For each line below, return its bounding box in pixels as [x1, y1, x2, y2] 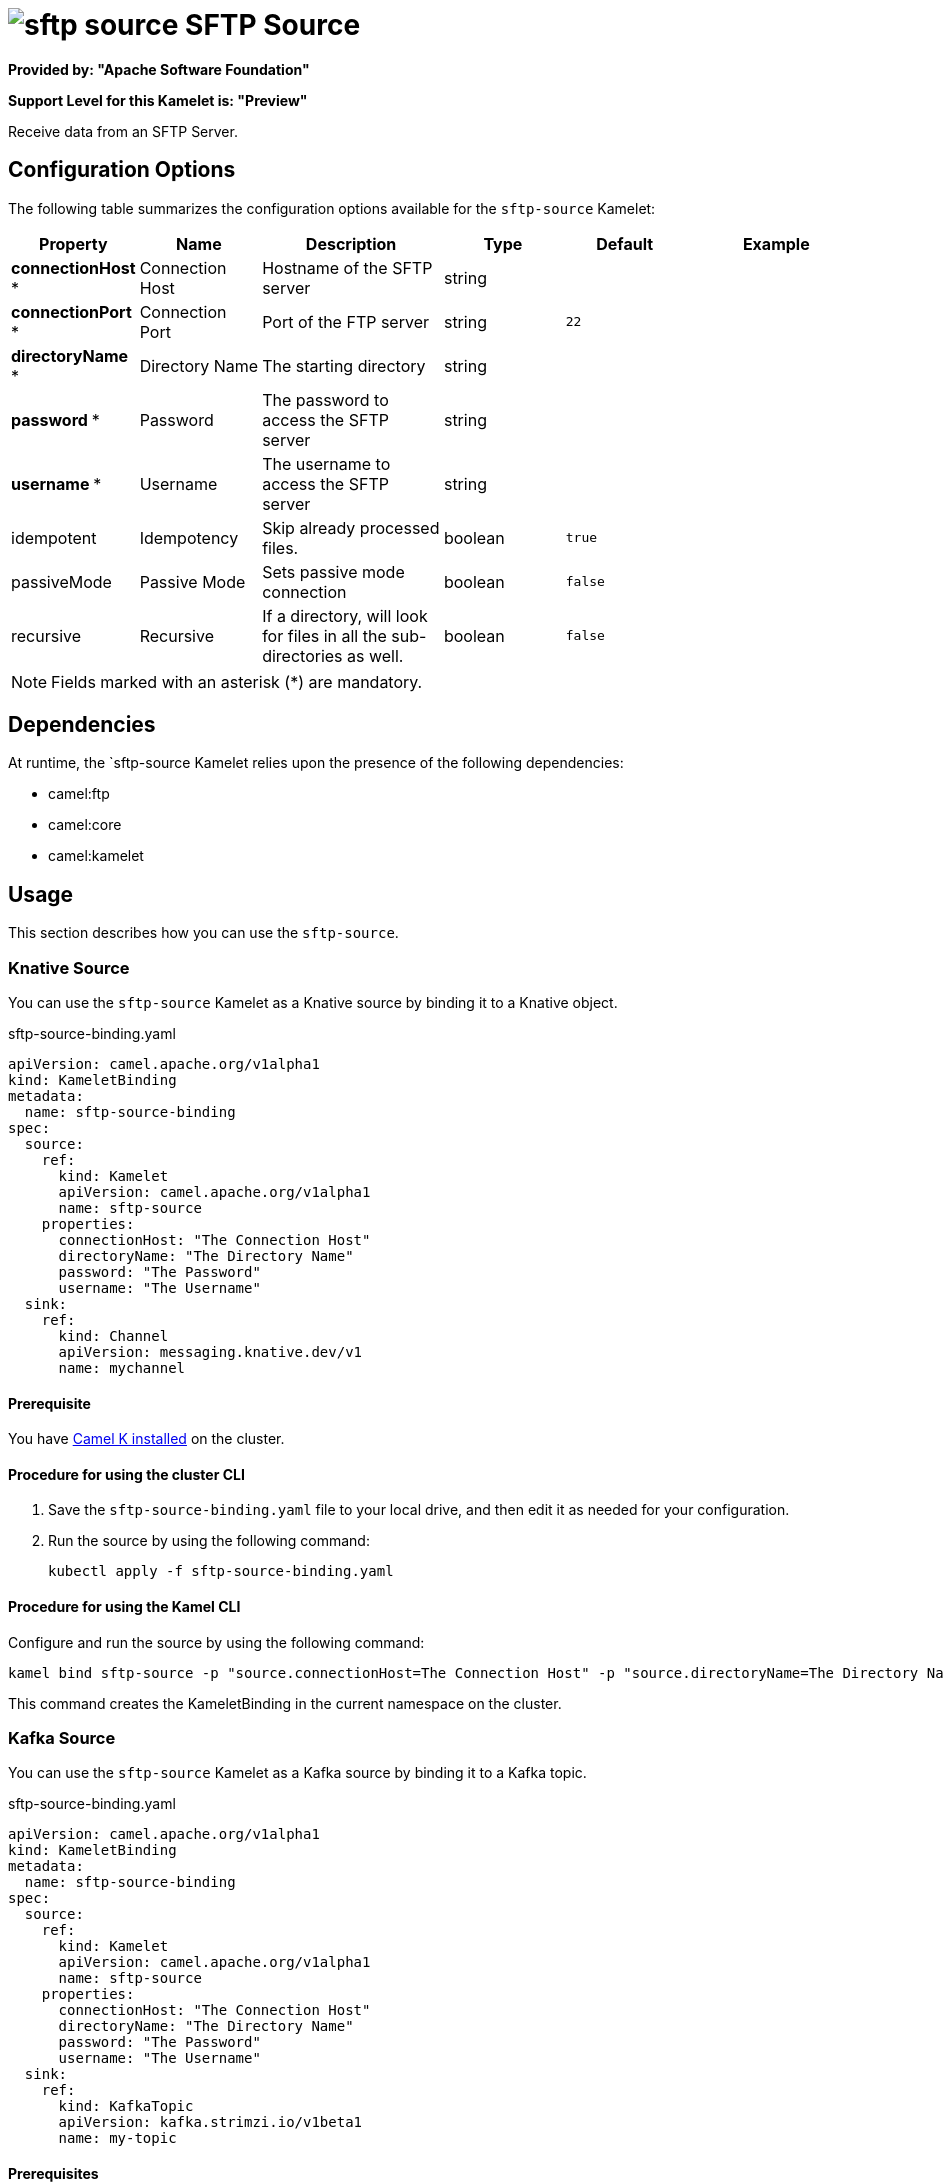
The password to [262, 389, 389, 410]
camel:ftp [48, 785, 110, 803]
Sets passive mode [262, 561, 405, 582]
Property [39, 233, 108, 254]
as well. [347, 645, 404, 666]
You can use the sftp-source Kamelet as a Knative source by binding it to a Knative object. [8, 994, 618, 1012]
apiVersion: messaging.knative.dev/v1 [58, 1344, 363, 1361]
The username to [262, 453, 391, 474]
